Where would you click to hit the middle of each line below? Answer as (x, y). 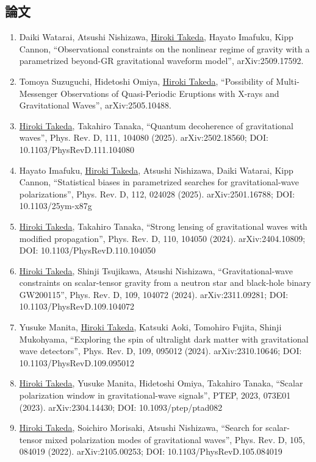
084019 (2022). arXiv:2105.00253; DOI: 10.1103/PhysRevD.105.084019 (151, 451)
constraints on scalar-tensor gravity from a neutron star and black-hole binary (165, 283)
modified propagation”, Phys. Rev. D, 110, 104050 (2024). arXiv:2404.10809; (162, 238)
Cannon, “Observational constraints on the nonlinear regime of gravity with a (164, 48)
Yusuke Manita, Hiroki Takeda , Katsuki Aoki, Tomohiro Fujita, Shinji (150, 327)
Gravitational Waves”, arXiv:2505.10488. (95, 105)
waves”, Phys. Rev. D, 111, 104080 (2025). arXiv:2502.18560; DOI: (144, 137)
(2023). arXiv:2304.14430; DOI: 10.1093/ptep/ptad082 (121, 407)
